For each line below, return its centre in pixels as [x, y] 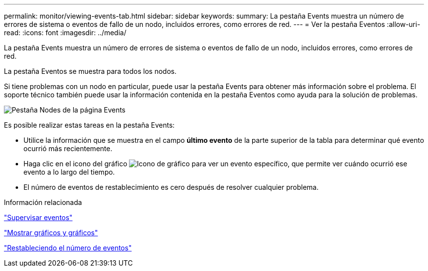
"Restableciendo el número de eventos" [68, 248]
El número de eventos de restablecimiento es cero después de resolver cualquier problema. [171, 187]
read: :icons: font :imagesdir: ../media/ [65, 33]
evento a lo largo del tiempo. [69, 172]
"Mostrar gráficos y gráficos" [51, 233]
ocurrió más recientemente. [68, 148]
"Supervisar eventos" [38, 217]
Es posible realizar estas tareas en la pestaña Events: [89, 125]
